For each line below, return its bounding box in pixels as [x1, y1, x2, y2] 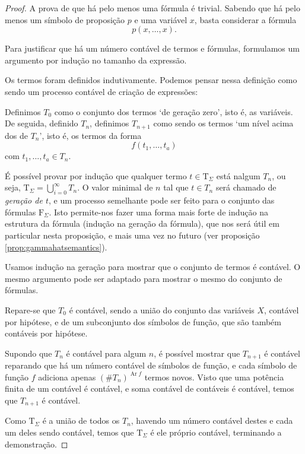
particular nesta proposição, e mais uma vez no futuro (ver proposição [5, 228, 260, 241]
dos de [5, 129, 28, 141]
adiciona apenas [38, 370, 96, 383]
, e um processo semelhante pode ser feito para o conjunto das [48, 194, 275, 207]
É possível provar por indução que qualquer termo [5, 169, 187, 182]
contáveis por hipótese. [5, 327, 88, 339]
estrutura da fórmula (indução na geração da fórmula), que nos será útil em [5, 217, 279, 230]
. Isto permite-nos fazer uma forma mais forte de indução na [49, 205, 268, 218]
